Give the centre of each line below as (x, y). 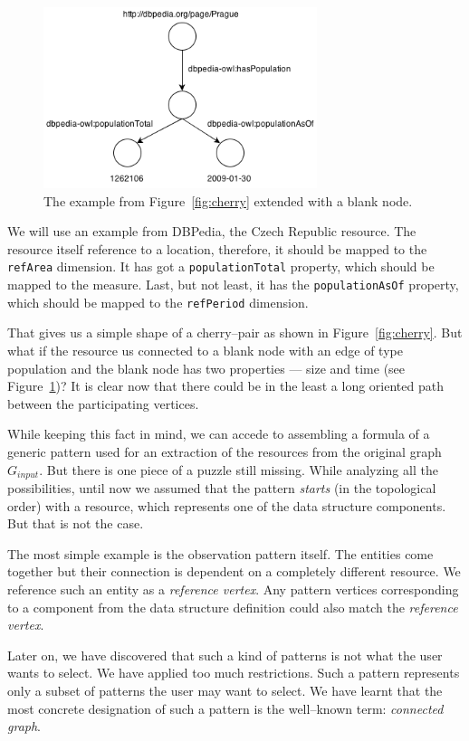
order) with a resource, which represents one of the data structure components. (227, 505)
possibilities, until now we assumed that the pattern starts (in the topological (222, 488)
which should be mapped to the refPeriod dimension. (158, 302)
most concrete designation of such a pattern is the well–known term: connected (225, 708)
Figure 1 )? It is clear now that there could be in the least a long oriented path (225, 386)
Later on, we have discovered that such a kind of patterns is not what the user (225, 655)
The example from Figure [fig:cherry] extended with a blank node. (228, 200)
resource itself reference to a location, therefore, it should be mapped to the (217, 248)
